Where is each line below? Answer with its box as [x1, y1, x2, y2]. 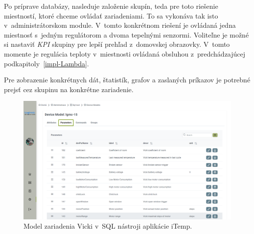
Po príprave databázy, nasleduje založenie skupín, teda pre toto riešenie [4, 1, 218, 11]
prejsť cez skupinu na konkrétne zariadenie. [4, 84, 134, 94]
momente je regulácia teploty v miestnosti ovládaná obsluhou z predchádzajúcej [4, 48, 246, 58]
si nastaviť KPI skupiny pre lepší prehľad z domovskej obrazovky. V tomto [4, 39, 230, 49]
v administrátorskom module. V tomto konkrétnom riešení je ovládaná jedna [4, 20, 236, 30]
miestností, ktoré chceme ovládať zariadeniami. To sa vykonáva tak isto [4, 10, 218, 20]
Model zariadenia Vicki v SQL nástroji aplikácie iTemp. [23, 221, 192, 231]
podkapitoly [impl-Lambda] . [4, 58, 89, 68]
